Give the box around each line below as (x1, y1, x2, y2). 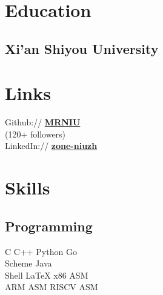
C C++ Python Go (5, 245, 77, 257)
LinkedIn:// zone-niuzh (5, 139, 98, 152)
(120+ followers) (5, 127, 66, 140)
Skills (5, 175, 50, 200)
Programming (5, 216, 93, 235)
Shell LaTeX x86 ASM (5, 268, 88, 281)
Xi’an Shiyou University (5, 39, 159, 58)
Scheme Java (5, 257, 52, 270)
